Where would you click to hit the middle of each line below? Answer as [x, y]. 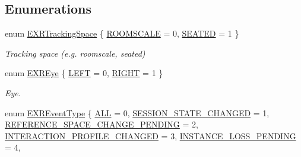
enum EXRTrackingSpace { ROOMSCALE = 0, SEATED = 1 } [122, 33]
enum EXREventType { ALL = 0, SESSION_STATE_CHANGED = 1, [137, 112]
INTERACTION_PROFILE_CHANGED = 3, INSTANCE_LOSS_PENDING [150, 135]
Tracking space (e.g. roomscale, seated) [75, 53]
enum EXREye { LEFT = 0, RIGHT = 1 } [84, 73]
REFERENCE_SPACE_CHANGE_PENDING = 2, [102, 124]
